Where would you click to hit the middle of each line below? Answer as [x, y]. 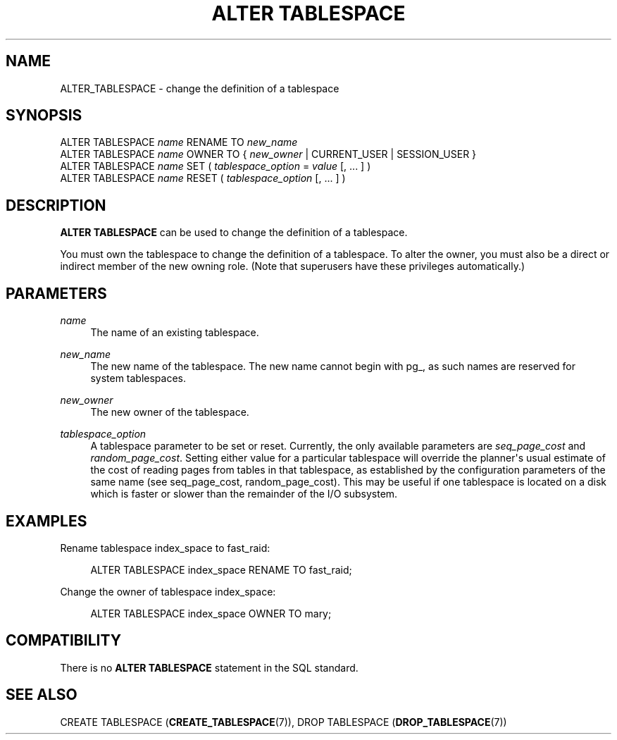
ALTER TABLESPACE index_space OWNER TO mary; [211, 613]
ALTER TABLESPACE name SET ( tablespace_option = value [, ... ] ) [216, 166]
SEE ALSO [42, 695]
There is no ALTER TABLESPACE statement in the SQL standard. [209, 667]
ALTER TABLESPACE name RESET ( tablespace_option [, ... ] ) [203, 178]
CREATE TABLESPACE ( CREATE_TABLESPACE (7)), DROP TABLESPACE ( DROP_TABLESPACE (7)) [283, 722]
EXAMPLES [46, 521]
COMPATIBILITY [63, 641]
